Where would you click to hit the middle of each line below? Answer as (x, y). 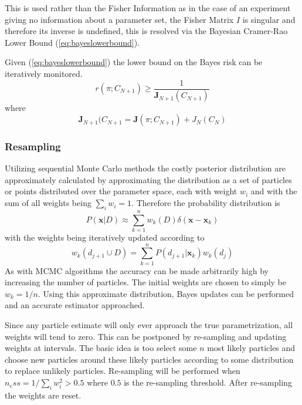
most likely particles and (251, 348)
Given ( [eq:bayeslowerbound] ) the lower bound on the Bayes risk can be (134, 62)
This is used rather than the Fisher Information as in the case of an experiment (148, 8)
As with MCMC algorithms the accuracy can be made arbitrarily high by (137, 270)
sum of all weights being (48, 203)
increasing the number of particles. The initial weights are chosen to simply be (146, 282)
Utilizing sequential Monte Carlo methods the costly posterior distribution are (145, 168)
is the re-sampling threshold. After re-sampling (208, 382)
